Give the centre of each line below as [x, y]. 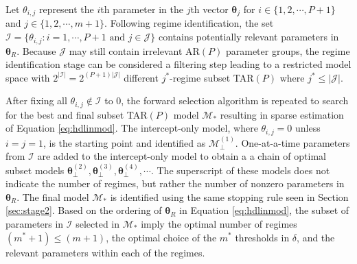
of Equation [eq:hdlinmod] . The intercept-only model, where [132, 128]
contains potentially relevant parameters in [249, 37]
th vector [209, 9]
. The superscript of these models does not [240, 170]
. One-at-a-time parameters [292, 142]
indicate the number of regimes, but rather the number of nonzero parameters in [175, 183]
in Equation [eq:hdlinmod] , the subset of [264, 210]
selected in [98, 223]
